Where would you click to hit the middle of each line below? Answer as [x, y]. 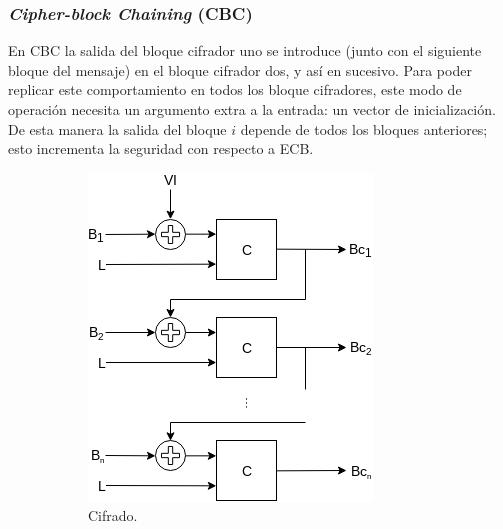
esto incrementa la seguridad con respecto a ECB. [161, 148]
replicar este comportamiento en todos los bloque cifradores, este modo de [235, 89]
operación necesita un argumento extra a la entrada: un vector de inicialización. [252, 109]
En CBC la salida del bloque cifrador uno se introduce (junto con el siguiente [245, 50]
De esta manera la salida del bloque [117, 128]
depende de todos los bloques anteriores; [364, 128]
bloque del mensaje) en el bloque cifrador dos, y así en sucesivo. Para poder [240, 69]
